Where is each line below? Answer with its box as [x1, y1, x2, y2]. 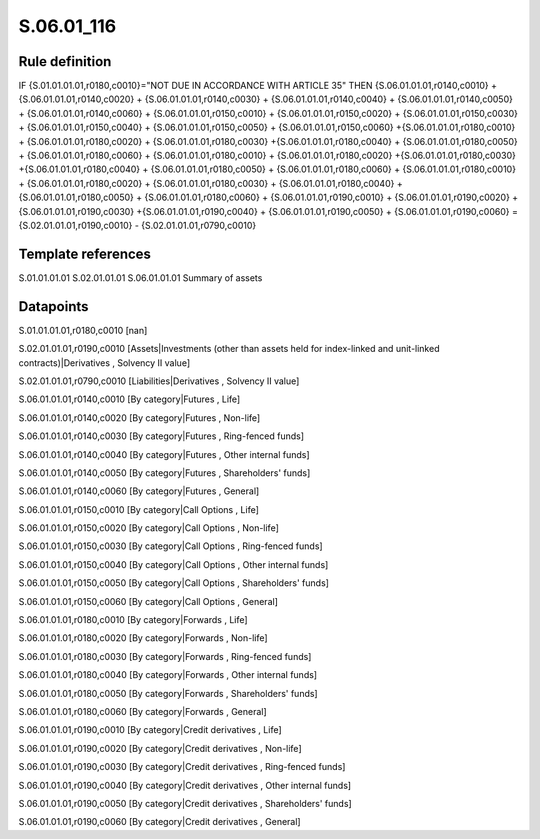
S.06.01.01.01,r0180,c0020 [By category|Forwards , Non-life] [18, 632, 269, 644]
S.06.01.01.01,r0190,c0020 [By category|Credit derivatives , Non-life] [18, 742, 302, 754]
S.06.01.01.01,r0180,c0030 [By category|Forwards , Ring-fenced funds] [18, 650, 312, 662]
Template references [18, 245, 152, 262]
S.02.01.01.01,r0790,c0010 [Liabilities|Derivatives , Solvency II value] [18, 375, 300, 387]
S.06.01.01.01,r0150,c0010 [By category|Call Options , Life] [18, 503, 260, 515]
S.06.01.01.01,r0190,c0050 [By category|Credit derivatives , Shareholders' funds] [18, 797, 352, 809]
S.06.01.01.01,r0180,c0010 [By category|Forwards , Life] [18, 614, 249, 626]
